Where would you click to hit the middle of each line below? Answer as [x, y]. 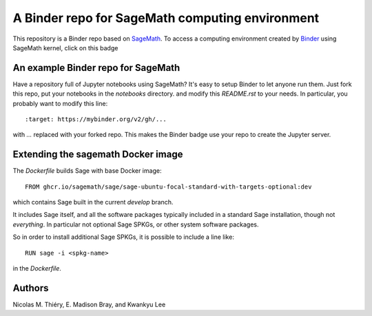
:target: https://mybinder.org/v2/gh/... [96, 119]
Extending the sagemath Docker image [98, 155]
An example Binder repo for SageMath [96, 68]
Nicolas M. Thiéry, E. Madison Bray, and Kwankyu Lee [89, 304]
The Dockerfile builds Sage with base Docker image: [87, 171]
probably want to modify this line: [60, 103]
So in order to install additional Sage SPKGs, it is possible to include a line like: [123, 237]
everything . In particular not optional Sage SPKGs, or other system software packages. [136, 224]
